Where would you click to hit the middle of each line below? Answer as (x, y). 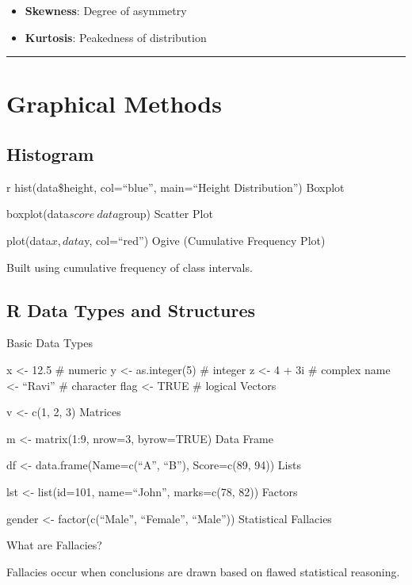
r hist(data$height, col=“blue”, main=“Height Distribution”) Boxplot (175, 187)
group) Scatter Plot (166, 214)
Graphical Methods (114, 103)
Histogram (50, 153)
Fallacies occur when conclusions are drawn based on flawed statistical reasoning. (203, 571)
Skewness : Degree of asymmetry (106, 10)
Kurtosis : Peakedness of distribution (116, 37)
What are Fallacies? (54, 545)
